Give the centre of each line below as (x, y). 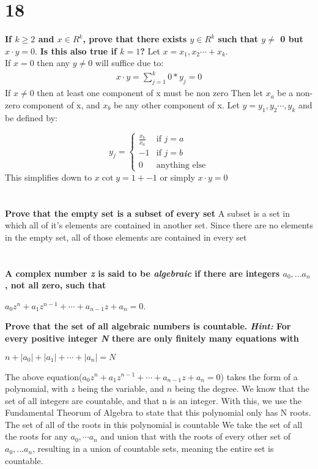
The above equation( (44, 376)
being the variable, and (121, 388)
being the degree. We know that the (242, 388)
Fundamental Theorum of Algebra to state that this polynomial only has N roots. (158, 412)
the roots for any (36, 436)
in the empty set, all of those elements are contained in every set (126, 237)
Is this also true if (78, 51)
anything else (181, 165)
